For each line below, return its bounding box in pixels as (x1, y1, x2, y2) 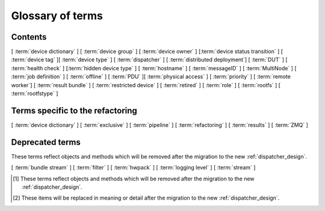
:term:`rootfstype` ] (11, 90, 58, 97)
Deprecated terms (11, 137, 81, 147)
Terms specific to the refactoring (11, 105, 138, 115)
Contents (11, 32, 47, 42)
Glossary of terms (11, 9, 104, 22)
